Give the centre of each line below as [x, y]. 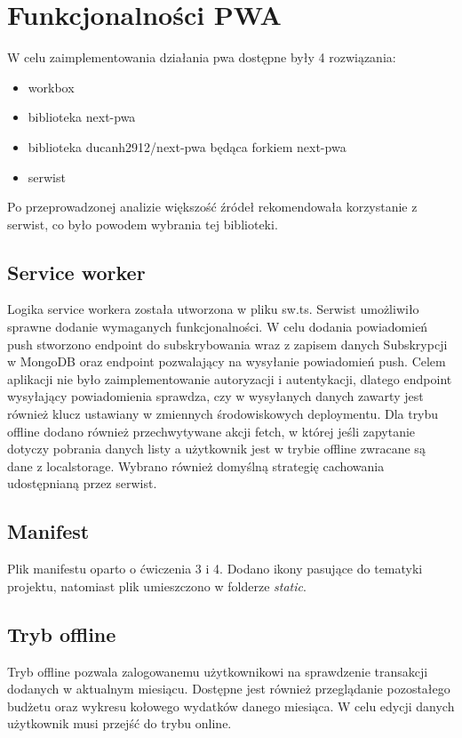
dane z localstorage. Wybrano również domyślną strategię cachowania [196, 465]
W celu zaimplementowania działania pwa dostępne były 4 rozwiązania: [202, 57]
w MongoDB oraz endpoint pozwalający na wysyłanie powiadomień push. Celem [227, 361]
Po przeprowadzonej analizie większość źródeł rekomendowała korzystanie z [212, 207]
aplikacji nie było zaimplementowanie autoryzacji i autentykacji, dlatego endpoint [230, 378]
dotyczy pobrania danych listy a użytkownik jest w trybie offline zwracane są [216, 449]
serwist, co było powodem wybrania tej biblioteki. [143, 224]
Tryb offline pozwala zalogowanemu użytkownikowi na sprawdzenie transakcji [218, 671]
